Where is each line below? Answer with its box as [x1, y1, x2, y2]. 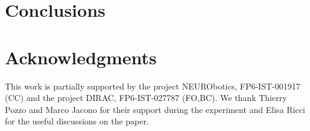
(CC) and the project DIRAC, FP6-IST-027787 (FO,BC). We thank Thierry [5, 91, 287, 104]
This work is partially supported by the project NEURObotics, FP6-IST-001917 [5, 79, 300, 92]
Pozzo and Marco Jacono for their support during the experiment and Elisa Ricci [5, 103, 305, 115]
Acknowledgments [5, 44, 157, 69]
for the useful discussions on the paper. [5, 115, 149, 127]
